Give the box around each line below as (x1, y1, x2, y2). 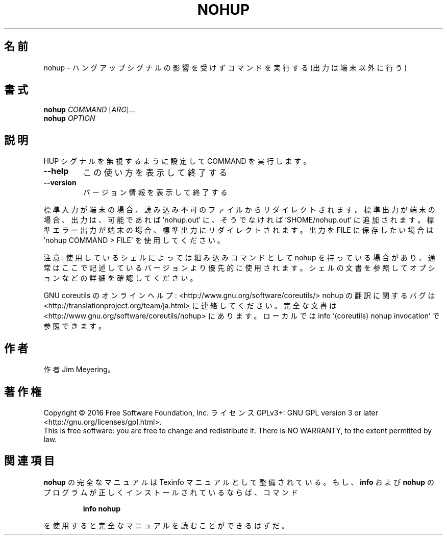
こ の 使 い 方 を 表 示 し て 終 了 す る (83, 167, 228, 178)
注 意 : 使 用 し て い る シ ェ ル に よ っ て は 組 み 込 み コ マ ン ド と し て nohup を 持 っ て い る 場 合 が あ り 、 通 (43, 253, 435, 262)
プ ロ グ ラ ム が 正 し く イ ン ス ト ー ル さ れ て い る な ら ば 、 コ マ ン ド (43, 487, 298, 497)
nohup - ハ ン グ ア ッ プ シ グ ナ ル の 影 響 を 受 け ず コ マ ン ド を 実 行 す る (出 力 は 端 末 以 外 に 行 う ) (43, 63, 407, 72)
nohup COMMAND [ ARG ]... (43, 105, 135, 114)
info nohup (83, 504, 121, 513)
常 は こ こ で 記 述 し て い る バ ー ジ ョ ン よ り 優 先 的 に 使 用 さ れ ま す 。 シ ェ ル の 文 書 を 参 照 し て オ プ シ (43, 263, 435, 273)
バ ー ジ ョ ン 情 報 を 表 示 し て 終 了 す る (83, 188, 228, 197)
